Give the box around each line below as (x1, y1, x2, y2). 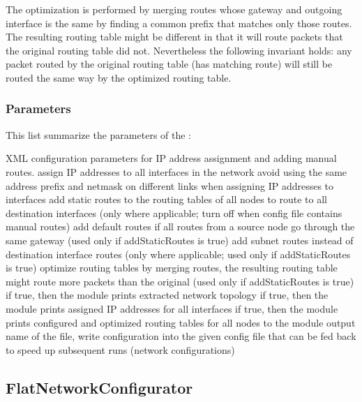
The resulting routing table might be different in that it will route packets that (6, 29, 343, 44)
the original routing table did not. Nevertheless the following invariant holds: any (6, 43, 352, 57)
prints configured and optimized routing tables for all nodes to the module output (6, 315, 356, 329)
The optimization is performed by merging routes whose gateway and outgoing (6, 2, 342, 16)
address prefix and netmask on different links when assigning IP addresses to (6, 178, 334, 193)
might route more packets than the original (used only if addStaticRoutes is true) (6, 274, 354, 288)
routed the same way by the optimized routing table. (6, 70, 232, 84)
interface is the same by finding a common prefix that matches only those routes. (6, 15, 352, 30)
